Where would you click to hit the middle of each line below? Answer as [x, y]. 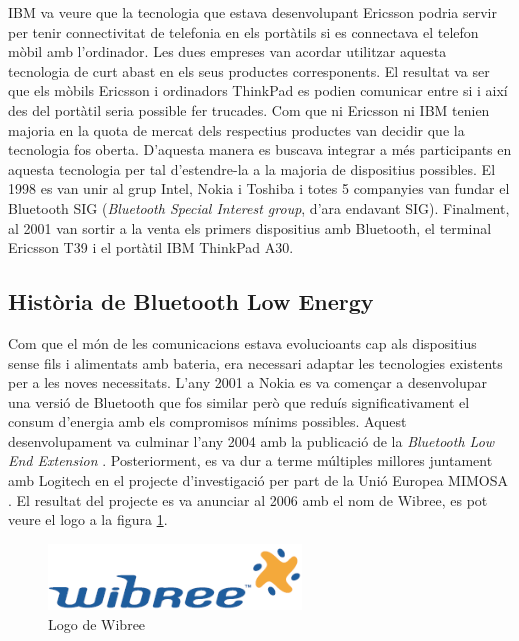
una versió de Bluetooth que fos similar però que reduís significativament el [239, 401]
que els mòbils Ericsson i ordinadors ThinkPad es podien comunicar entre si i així [258, 90]
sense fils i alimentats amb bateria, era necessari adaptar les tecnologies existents [255, 362]
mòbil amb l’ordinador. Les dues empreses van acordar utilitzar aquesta [227, 51]
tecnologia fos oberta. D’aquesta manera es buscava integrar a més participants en [260, 149]
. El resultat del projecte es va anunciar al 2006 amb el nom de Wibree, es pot [248, 499]
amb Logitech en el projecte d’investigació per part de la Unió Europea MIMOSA [258, 480]
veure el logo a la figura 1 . [88, 519]
